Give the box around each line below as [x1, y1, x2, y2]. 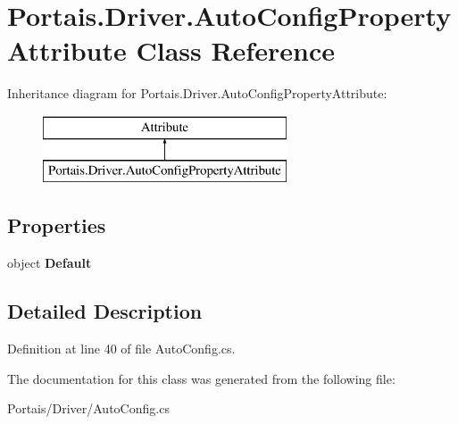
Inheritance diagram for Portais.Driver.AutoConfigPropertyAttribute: [7, 84, 387, 103]
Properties [7, 212, 106, 239]
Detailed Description [7, 297, 203, 325]
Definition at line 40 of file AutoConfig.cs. [7, 339, 236, 358]
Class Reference [136, 32, 335, 69]
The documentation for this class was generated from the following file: [7, 369, 396, 387]
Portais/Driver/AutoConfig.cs [7, 399, 170, 418]
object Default [7, 254, 92, 272]
